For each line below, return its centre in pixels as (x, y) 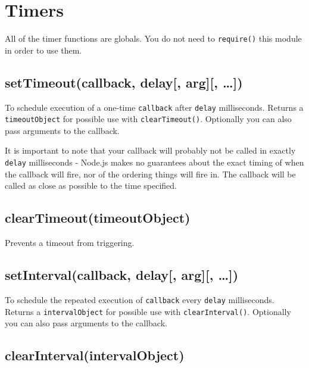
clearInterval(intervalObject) (95, 355)
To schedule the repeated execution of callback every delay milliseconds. (140, 299)
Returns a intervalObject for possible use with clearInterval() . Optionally (148, 311)
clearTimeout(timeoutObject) (98, 218)
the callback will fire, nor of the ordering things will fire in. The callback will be (150, 174)
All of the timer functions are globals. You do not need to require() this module (153, 38)
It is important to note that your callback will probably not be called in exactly (150, 150)
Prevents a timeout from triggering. (70, 243)
